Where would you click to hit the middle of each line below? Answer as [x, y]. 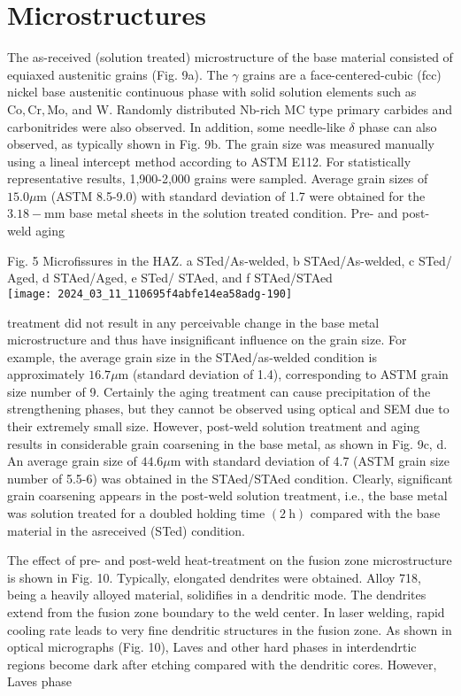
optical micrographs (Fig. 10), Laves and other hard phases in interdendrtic [212, 647]
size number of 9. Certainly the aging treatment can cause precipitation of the [219, 391]
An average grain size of [72, 461]
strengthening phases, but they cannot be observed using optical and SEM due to [228, 409]
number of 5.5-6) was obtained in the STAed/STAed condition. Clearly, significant [230, 478]
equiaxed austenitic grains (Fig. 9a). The [118, 74]
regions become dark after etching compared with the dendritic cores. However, [222, 664]
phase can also [398, 126]
